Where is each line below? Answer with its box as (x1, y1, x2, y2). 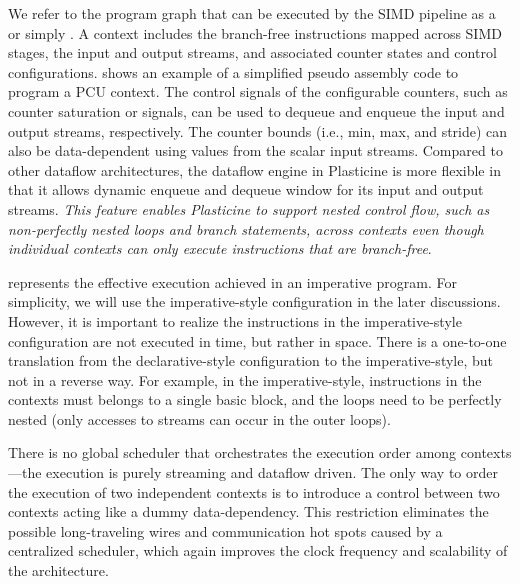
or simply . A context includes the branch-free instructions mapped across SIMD (8, 22, 502, 43)
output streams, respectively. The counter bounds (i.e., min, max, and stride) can (8, 120, 508, 141)
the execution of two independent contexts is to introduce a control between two (8, 481, 500, 502)
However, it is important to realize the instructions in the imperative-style (8, 310, 462, 331)
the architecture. (8, 560, 109, 581)
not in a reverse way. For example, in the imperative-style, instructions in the (8, 369, 482, 390)
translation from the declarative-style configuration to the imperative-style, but (8, 350, 494, 371)
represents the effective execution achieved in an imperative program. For (8, 271, 457, 292)
